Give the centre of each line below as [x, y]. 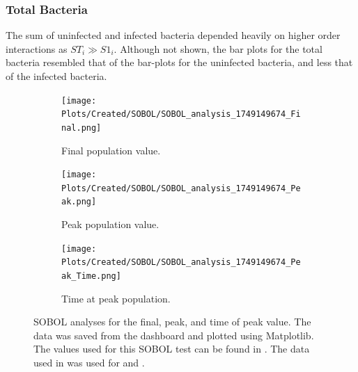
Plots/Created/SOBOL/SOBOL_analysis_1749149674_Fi [181, 114]
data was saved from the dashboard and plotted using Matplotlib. [174, 335]
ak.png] [79, 202]
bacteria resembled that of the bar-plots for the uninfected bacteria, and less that [179, 62]
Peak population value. [110, 224]
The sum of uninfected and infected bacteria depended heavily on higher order [173, 35]
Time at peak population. [116, 298]
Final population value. [111, 150]
